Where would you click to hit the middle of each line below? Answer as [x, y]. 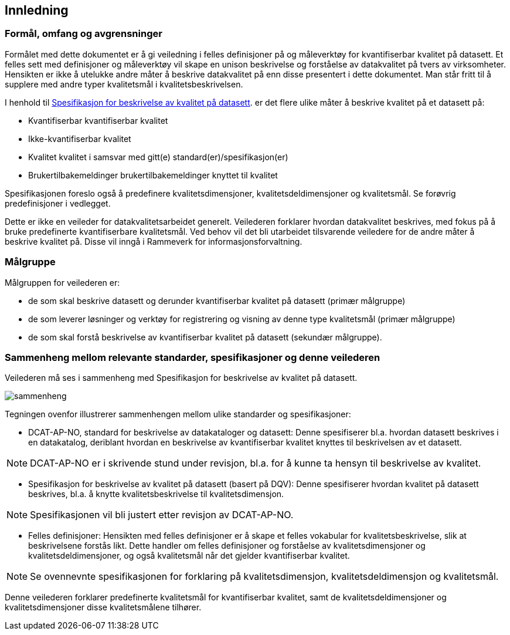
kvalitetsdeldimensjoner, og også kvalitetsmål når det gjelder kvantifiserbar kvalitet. [189, 556]
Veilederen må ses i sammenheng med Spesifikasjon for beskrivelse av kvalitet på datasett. [181, 378]
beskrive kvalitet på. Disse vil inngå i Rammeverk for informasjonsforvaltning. [154, 241]
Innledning [37, 10]
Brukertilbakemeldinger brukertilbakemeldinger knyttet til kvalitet [153, 175]
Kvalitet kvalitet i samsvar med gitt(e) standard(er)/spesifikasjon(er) [158, 157]
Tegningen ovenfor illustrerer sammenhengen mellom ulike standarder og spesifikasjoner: [178, 414]
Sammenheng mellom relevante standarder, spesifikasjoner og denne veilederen [193, 357]
